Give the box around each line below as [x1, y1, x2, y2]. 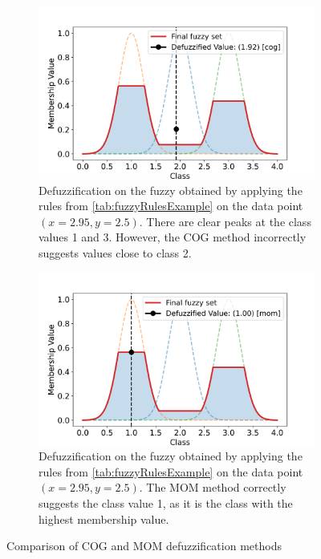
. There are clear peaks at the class [139, 213, 311, 229]
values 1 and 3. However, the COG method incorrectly [39, 229, 307, 245]
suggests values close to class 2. [39, 244, 192, 261]
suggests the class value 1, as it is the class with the [39, 494, 293, 511]
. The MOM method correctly [139, 479, 286, 496]
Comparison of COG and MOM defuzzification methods [6, 537, 282, 554]
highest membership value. [39, 510, 169, 527]
